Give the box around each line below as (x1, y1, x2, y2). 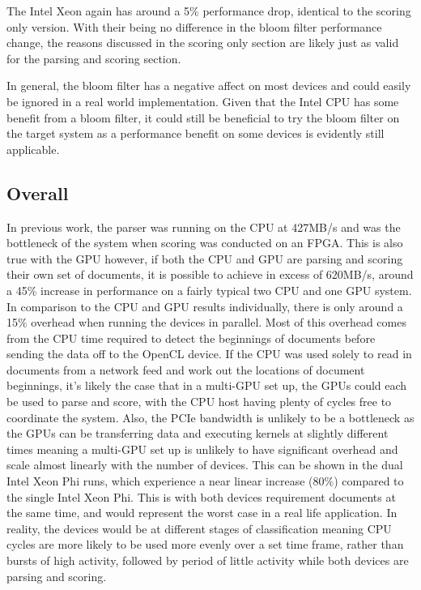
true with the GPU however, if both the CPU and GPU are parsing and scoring (6, 250, 403, 267)
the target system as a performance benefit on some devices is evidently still (6, 125, 385, 142)
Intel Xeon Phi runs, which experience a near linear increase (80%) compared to (6, 472, 404, 490)
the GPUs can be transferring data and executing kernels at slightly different (6, 425, 389, 442)
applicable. (6, 140, 60, 157)
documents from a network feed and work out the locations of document (6, 361, 365, 378)
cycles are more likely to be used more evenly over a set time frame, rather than (6, 536, 404, 553)
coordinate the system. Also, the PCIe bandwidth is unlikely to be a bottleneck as (6, 408, 415, 425)
